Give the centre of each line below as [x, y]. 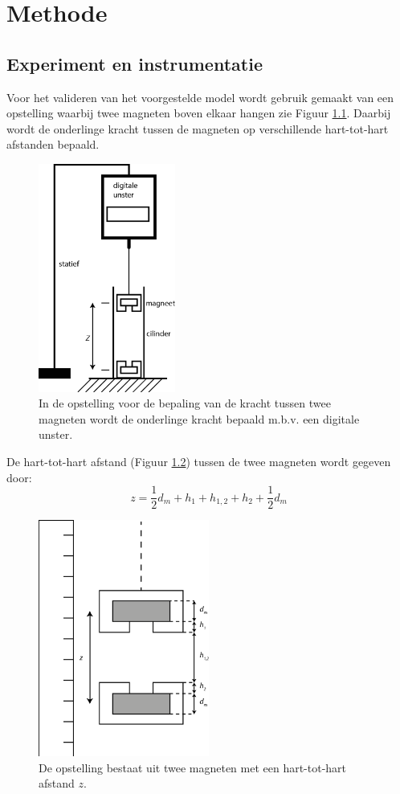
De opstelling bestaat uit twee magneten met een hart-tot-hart [193, 767]
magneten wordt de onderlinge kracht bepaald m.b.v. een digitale [199, 418]
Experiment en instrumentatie [135, 63]
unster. [56, 434]
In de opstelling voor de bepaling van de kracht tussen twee [185, 403]
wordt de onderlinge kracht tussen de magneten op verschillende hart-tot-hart [198, 128]
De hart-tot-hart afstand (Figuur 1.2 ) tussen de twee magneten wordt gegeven [199, 462]
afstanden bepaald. [53, 144]
